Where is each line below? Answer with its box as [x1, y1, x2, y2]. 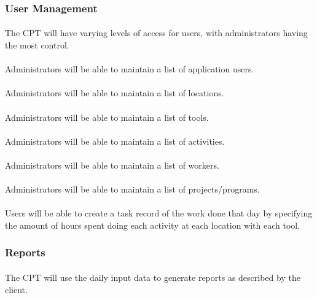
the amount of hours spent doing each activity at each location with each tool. [5, 218, 300, 231]
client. [5, 283, 28, 296]
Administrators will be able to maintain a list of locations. [5, 86, 224, 99]
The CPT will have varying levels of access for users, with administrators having [5, 26, 308, 39]
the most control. [5, 39, 69, 52]
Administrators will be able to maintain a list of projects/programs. [5, 183, 260, 196]
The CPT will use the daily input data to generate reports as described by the [5, 270, 300, 283]
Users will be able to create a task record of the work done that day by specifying [5, 207, 313, 220]
